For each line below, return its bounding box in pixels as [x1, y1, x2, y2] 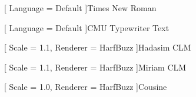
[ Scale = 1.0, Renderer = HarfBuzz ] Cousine [4, 81, 167, 93]
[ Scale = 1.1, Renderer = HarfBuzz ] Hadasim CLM [4, 41, 191, 53]
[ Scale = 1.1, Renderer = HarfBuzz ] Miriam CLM [4, 61, 187, 73]
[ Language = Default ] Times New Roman [4, 2, 157, 14]
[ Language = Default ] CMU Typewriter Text [4, 21, 170, 34]
